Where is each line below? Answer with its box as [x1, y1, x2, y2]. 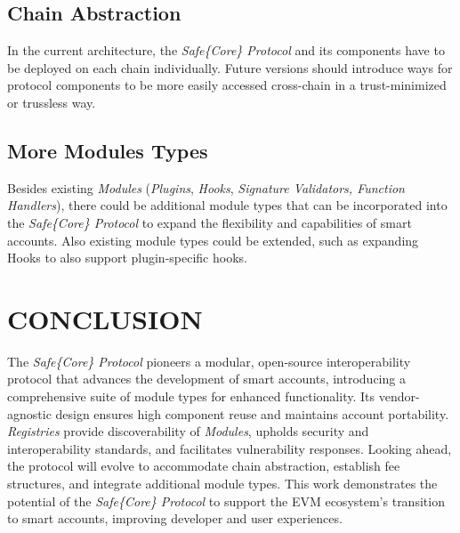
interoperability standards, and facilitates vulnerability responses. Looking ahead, [7, 439, 452, 457]
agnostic [7, 404, 52, 423]
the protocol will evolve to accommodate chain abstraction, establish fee [7, 456, 400, 475]
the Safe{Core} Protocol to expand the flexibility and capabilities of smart [7, 213, 412, 231]
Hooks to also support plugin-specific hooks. [7, 248, 247, 267]
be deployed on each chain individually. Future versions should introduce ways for [7, 58, 453, 77]
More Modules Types [7, 136, 208, 164]
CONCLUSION [7, 300, 203, 336]
